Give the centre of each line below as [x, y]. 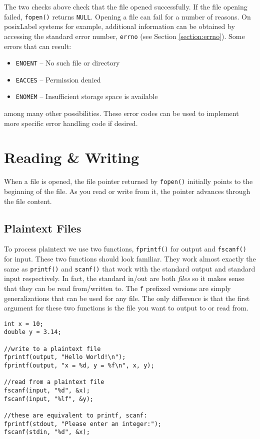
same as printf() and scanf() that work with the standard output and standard [130, 268]
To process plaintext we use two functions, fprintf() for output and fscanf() [125, 249]
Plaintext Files [43, 228]
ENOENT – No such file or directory [68, 63]
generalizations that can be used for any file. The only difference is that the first [127, 298]
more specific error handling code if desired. [71, 123]
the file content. [28, 201]
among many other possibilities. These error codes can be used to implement [121, 113]
